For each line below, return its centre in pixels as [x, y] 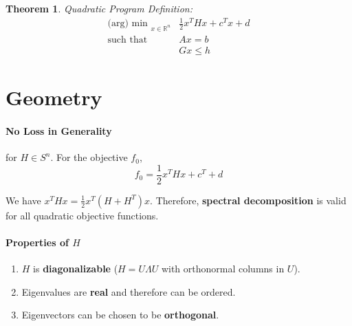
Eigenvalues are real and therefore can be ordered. [129, 291]
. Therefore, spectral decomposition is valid [248, 200]
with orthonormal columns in [223, 269]
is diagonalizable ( [76, 269]
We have [23, 200]
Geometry [54, 97]
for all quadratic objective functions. [82, 215]
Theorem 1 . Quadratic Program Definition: [99, 8]
